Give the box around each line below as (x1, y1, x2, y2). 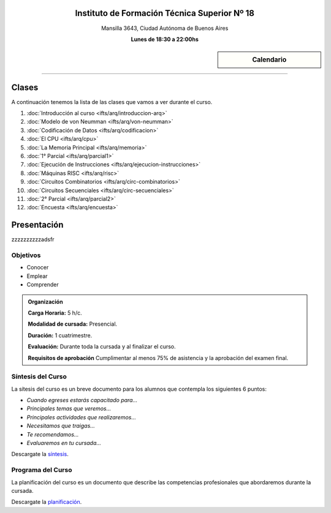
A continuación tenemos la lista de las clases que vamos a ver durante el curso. (11, 98, 213, 105)
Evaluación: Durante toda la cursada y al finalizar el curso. (28, 343, 176, 350)
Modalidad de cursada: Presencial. (28, 320, 118, 328)
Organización (28, 298, 64, 305)
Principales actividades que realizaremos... (26, 413, 137, 421)
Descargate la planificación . (11, 498, 82, 506)
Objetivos (11, 251, 41, 260)
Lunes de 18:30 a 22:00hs (131, 36, 199, 43)
